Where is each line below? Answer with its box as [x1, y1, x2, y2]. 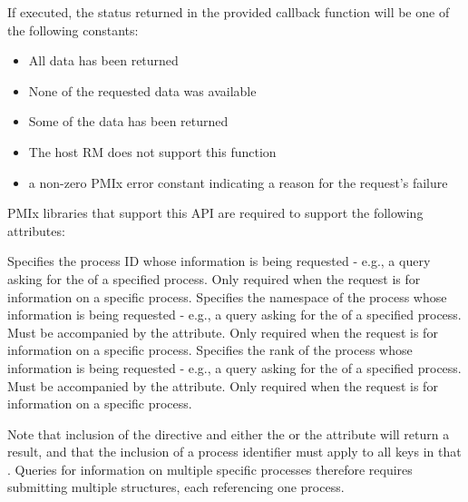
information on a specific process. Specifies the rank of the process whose [7, 340, 413, 359]
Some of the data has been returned [28, 112, 229, 131]
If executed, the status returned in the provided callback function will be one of [7, 3, 450, 21]
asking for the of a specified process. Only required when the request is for [7, 269, 421, 288]
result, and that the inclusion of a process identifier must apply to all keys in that [7, 442, 462, 461]
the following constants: [7, 20, 139, 39]
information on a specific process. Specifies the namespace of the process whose [7, 287, 447, 306]
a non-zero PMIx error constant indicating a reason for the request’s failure [28, 172, 448, 192]
